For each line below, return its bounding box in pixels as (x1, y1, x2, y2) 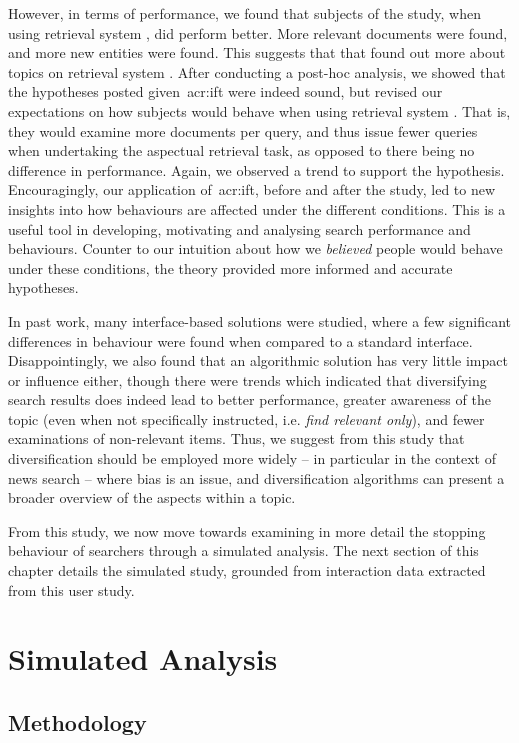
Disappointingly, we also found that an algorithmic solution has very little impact (8, 350, 508, 371)
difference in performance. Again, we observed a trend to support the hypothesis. (8, 159, 505, 180)
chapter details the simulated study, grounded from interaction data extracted (8, 560, 486, 581)
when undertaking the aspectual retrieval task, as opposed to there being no (8, 140, 475, 161)
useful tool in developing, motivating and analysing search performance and (8, 218, 471, 239)
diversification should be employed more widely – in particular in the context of (8, 448, 496, 469)
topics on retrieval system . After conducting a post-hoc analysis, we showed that (8, 61, 506, 82)
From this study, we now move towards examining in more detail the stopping (8, 520, 486, 541)
